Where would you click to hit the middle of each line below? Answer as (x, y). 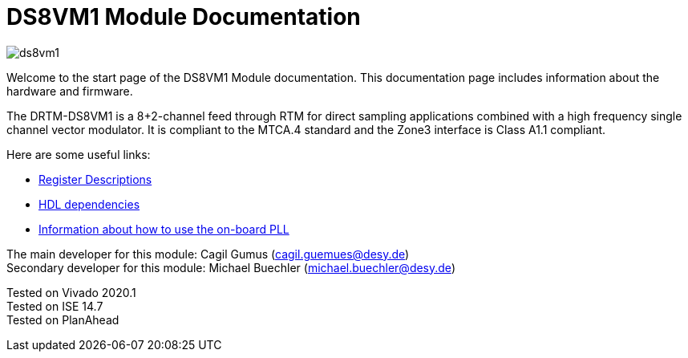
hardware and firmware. (70, 91)
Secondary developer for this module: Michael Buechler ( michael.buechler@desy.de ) (231, 267)
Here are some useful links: (79, 154)
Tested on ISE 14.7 (55, 306)
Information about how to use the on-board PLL (164, 229)
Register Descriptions (95, 179)
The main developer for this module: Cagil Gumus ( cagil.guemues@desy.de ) (208, 254)
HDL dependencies (89, 204)
